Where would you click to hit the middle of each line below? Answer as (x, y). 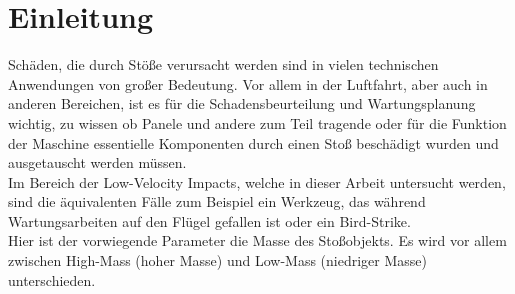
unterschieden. (52, 279)
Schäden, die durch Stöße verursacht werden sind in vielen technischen (223, 64)
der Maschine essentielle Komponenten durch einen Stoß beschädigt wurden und (253, 142)
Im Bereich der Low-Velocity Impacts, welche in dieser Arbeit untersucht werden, (257, 181)
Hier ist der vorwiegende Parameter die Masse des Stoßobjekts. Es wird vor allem (257, 240)
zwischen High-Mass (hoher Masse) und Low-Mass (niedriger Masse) (218, 260)
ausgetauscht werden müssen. (97, 162)
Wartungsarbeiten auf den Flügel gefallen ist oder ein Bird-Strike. (209, 220)
